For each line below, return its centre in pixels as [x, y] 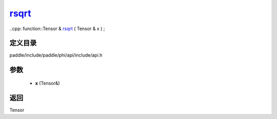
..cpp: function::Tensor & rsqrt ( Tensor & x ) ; [57, 29]
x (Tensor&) [47, 83]
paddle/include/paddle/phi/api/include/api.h [56, 55]
